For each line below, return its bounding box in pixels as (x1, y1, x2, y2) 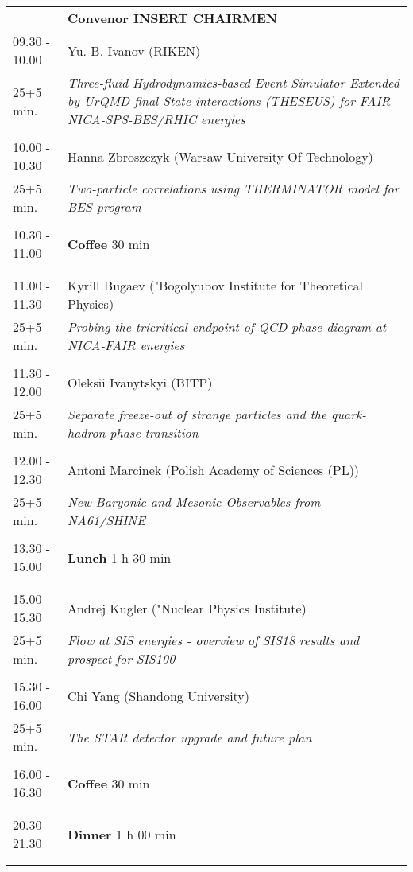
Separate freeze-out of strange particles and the (67, 405, 327, 423)
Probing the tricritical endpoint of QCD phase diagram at (67, 317, 387, 336)
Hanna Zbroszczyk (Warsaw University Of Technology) (67, 146, 373, 165)
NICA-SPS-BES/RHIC (67, 110, 197, 128)
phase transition (110, 423, 199, 442)
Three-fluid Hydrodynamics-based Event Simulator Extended (67, 73, 399, 91)
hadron (67, 423, 106, 442)
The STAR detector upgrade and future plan (67, 727, 312, 746)
